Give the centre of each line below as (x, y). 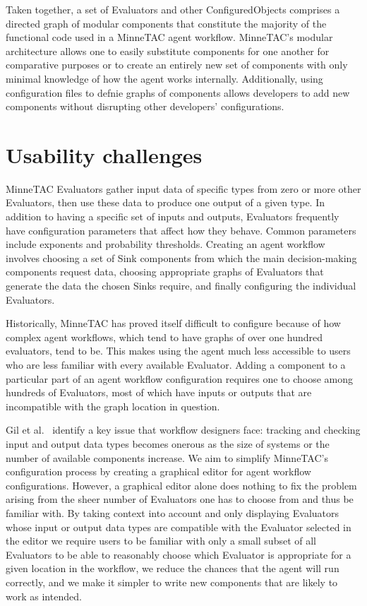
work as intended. (44, 596)
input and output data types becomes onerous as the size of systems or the (168, 443)
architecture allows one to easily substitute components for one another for (168, 50)
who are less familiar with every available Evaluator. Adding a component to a (176, 364)
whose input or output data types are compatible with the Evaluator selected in (179, 527)
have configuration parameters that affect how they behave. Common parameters (181, 230)
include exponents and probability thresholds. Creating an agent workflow (166, 244)
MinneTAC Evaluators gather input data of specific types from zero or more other (183, 188)
